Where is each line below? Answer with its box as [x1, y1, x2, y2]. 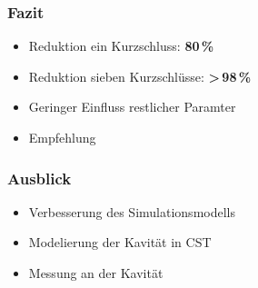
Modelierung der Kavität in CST [28, 233, 212, 252]
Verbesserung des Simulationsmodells [28, 202, 235, 221]
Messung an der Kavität [28, 263, 164, 282]
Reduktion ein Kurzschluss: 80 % [28, 36, 214, 55]
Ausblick [7, 166, 72, 189]
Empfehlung [28, 128, 96, 146]
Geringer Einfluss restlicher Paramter [28, 97, 236, 116]
